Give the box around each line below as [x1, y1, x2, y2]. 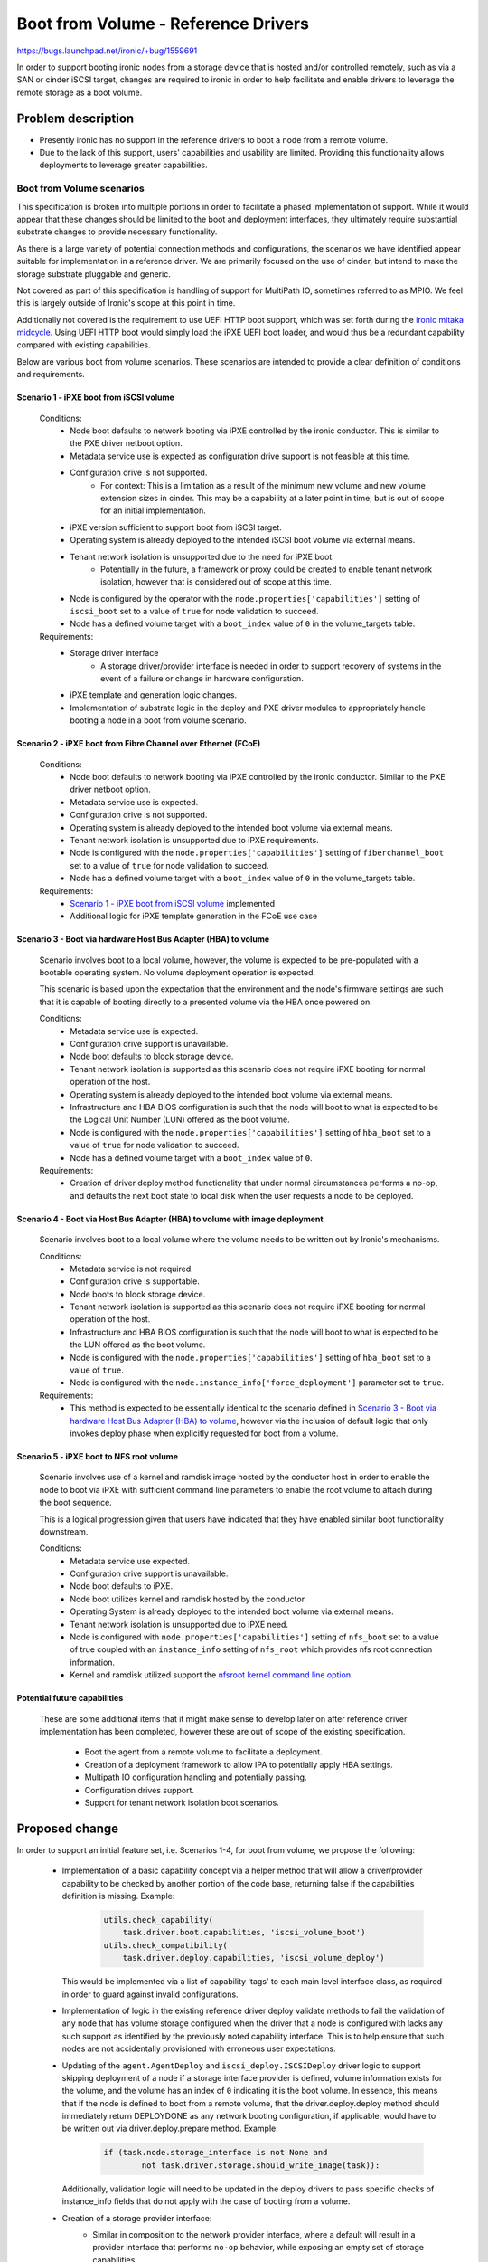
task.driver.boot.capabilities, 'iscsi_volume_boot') [122, 1927, 366, 1938]
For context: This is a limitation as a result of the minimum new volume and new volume [100, 480, 427, 490]
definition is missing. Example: [61, 1891, 175, 1902]
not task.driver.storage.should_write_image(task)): [141, 2160, 380, 2171]
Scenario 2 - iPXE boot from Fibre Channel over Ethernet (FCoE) [16, 738, 261, 749]
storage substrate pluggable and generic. [16, 268, 171, 280]
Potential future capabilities [16, 1693, 124, 1704]
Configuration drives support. [84, 1784, 194, 1795]
